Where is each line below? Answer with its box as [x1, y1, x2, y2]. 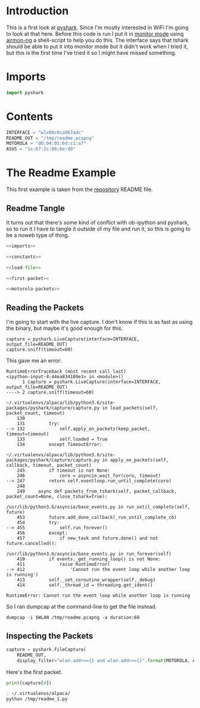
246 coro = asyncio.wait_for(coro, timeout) [17, 473, 161, 479]
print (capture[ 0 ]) [6, 680, 52, 686]
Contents [6, 110, 54, 123]
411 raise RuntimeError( [17, 562, 111, 567]
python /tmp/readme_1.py [6, 696, 68, 702]
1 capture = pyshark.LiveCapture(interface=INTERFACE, [21, 379, 161, 385]
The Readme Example [6, 166, 116, 180]
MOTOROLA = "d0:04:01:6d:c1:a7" [6, 141, 86, 146]
